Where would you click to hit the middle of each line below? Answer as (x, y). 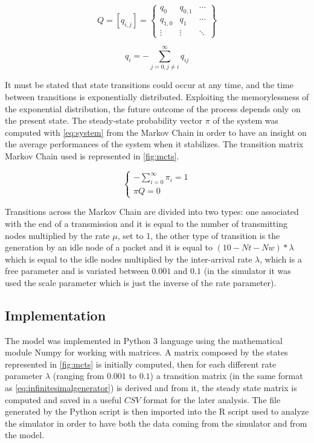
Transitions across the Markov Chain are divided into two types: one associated (152, 212)
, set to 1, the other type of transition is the (199, 235)
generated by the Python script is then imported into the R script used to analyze (157, 411)
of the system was (246, 120)
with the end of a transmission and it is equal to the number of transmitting (146, 223)
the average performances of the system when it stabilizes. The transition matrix (154, 144)
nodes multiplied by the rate (57, 235)
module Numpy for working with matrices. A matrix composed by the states (146, 352)
